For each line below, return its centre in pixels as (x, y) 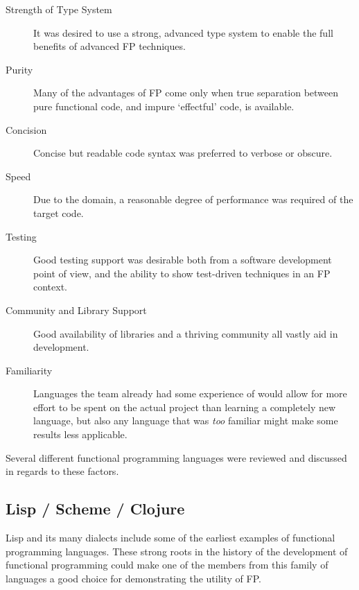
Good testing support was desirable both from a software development (183, 260)
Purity (19, 69)
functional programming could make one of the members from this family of (167, 565)
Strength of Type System (59, 9)
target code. (59, 212)
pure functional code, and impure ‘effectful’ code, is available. (164, 106)
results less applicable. (80, 434)
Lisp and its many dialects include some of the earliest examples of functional (170, 538)
